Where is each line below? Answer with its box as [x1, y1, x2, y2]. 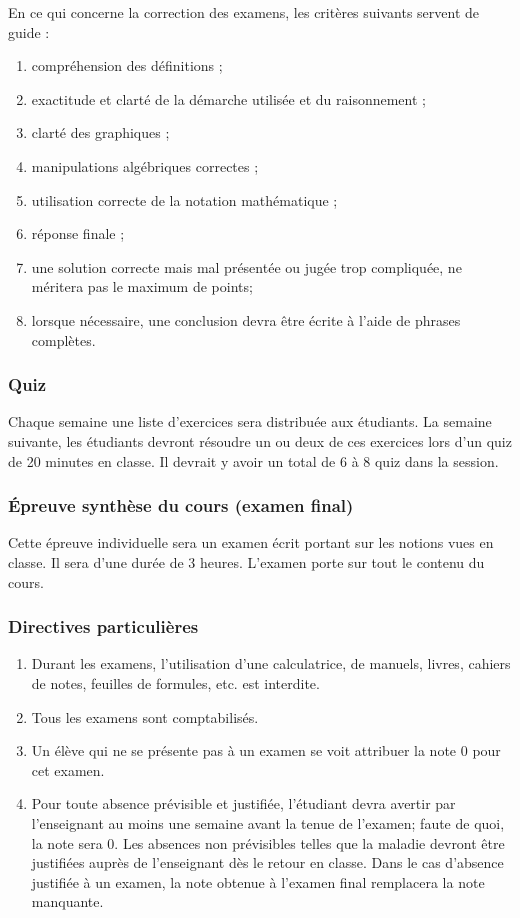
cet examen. [31, 759, 105, 780]
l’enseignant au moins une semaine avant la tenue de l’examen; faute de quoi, [31, 812, 505, 833]
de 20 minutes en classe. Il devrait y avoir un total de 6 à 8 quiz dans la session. [8, 450, 499, 471]
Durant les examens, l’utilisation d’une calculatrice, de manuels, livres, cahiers [31, 653, 511, 674]
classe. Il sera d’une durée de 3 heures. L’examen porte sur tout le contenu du [8, 551, 485, 572]
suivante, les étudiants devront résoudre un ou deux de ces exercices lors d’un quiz [8, 430, 512, 451]
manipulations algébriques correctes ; [31, 155, 259, 176]
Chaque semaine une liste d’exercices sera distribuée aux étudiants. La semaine [8, 411, 492, 432]
